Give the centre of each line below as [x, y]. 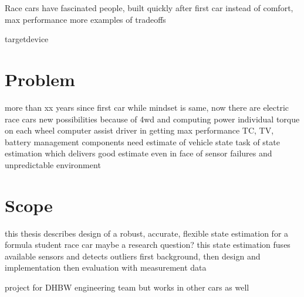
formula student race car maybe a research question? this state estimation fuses [148, 245]
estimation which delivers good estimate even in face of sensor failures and [139, 153]
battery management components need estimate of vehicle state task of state [142, 141]
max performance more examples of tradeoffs [85, 19]
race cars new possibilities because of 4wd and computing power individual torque [152, 119]
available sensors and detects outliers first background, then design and [133, 256]
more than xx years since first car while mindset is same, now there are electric [147, 107]
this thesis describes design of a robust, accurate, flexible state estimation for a [147, 233]
